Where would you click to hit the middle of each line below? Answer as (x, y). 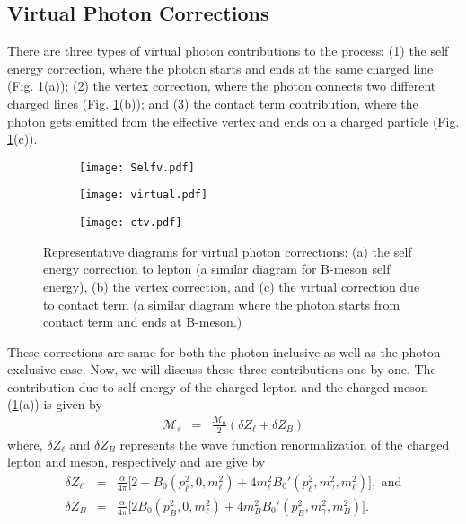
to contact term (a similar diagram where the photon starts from (222, 304)
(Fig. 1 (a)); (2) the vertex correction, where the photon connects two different (222, 86)
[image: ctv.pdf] (131, 223)
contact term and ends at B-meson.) (143, 322)
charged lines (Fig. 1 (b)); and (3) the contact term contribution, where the (213, 103)
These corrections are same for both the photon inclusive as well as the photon (224, 351)
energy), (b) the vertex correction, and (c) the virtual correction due (232, 286)
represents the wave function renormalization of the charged (285, 444)
